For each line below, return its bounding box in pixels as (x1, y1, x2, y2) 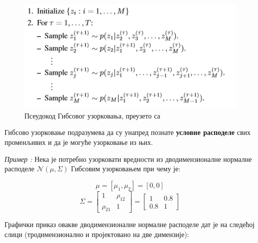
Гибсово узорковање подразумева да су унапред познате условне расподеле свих (4, 127, 251, 137)
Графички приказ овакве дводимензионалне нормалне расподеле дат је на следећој (4, 219, 255, 230)
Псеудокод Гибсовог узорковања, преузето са (24, 110, 160, 121)
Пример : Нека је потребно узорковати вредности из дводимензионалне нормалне (4, 153, 252, 164)
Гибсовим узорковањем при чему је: (71, 163, 181, 174)
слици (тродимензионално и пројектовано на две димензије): (4, 229, 189, 240)
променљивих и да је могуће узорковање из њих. (4, 136, 153, 147)
